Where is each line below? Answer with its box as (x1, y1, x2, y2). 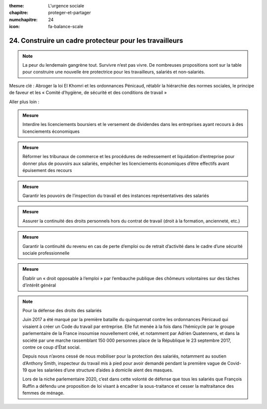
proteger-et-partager (48, 10, 91, 16)
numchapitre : (9, 16, 38, 22)
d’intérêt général (22, 282, 56, 288)
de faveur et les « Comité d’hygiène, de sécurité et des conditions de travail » (9, 89, 167, 96)
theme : (9, 3, 25, 8)
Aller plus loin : (9, 99, 40, 105)
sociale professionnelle (22, 250, 70, 256)
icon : (9, 24, 20, 30)
